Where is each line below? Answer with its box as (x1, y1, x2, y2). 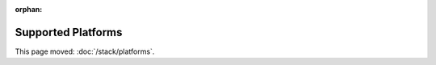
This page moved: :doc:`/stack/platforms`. (15, 47, 155, 56)
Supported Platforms (15, 25, 123, 39)
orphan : (15, 5, 43, 14)
